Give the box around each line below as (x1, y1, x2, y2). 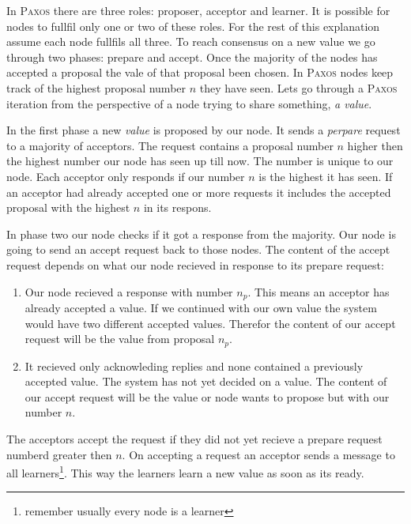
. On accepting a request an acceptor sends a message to (122, 446, 395, 462)
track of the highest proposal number (6, 79, 187, 96)
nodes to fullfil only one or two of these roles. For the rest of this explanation (6, 17, 380, 34)
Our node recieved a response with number (25, 283, 233, 300)
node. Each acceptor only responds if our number (6, 168, 245, 184)
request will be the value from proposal (25, 330, 215, 347)
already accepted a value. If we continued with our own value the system (25, 299, 377, 315)
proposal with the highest (6, 199, 130, 216)
